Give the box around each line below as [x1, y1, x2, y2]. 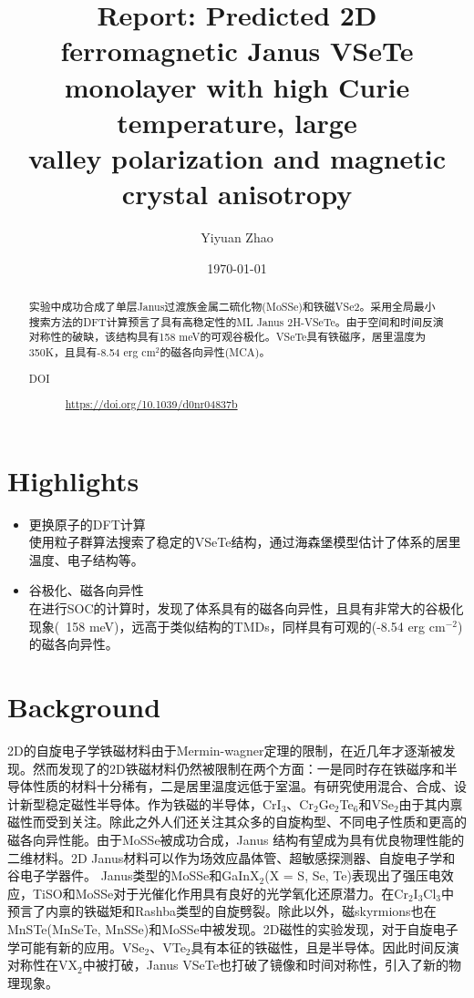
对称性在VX [7, 955, 77, 974]
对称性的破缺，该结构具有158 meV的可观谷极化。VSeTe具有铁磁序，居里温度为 [28, 329, 427, 345]
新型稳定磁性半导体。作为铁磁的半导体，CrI [19, 794, 282, 813]
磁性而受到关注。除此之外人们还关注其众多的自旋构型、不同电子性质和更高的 [7, 812, 467, 831]
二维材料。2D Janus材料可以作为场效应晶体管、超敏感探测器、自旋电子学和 [7, 848, 456, 867]
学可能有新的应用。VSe [7, 937, 145, 956]
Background [7, 688, 161, 725]
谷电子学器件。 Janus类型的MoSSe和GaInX [7, 866, 260, 885]
